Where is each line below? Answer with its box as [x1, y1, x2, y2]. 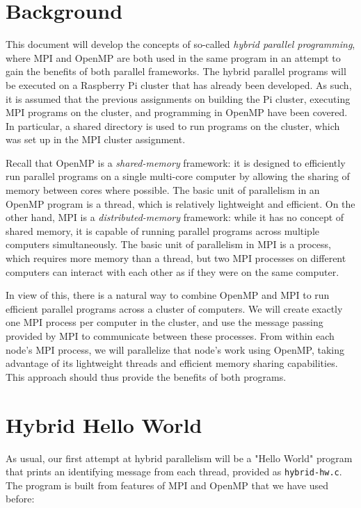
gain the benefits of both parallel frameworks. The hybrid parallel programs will [6, 64, 346, 79]
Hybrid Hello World [6, 410, 202, 439]
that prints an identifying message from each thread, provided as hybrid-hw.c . [6, 464, 342, 479]
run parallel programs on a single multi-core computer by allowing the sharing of [6, 169, 350, 183]
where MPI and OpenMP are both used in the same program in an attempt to [6, 50, 341, 65]
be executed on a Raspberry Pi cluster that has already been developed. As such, [6, 77, 352, 92]
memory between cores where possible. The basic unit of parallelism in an [6, 183, 320, 197]
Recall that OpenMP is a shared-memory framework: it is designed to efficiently [6, 155, 346, 170]
